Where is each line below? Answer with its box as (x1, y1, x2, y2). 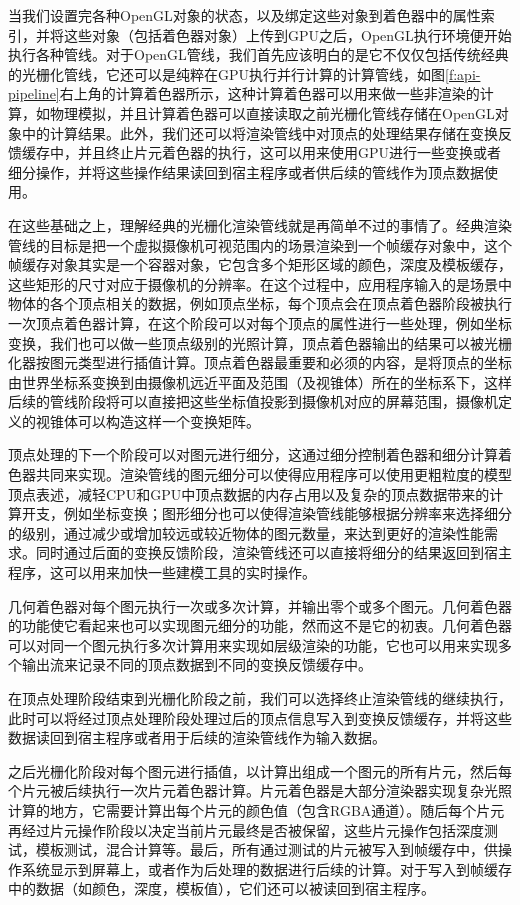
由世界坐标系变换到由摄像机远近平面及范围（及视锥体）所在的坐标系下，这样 (8, 371, 512, 392)
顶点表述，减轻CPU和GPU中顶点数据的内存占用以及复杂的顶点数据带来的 (8, 483, 490, 504)
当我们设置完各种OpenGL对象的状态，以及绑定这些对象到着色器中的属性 (8, 5, 481, 25)
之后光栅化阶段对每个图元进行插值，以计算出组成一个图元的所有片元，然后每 (8, 760, 512, 781)
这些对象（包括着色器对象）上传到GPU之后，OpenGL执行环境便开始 (63, 24, 512, 45)
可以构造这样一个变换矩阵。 (77, 410, 260, 431)
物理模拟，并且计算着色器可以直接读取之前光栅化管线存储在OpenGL (49, 102, 495, 123)
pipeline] (8, 83, 60, 104)
